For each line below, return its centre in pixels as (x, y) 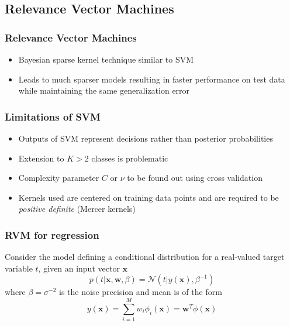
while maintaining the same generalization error (104, 90)
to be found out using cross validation (195, 178)
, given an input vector (79, 268)
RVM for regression (52, 234)
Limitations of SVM (53, 116)
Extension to (41, 158)
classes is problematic (130, 158)
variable (19, 268)
